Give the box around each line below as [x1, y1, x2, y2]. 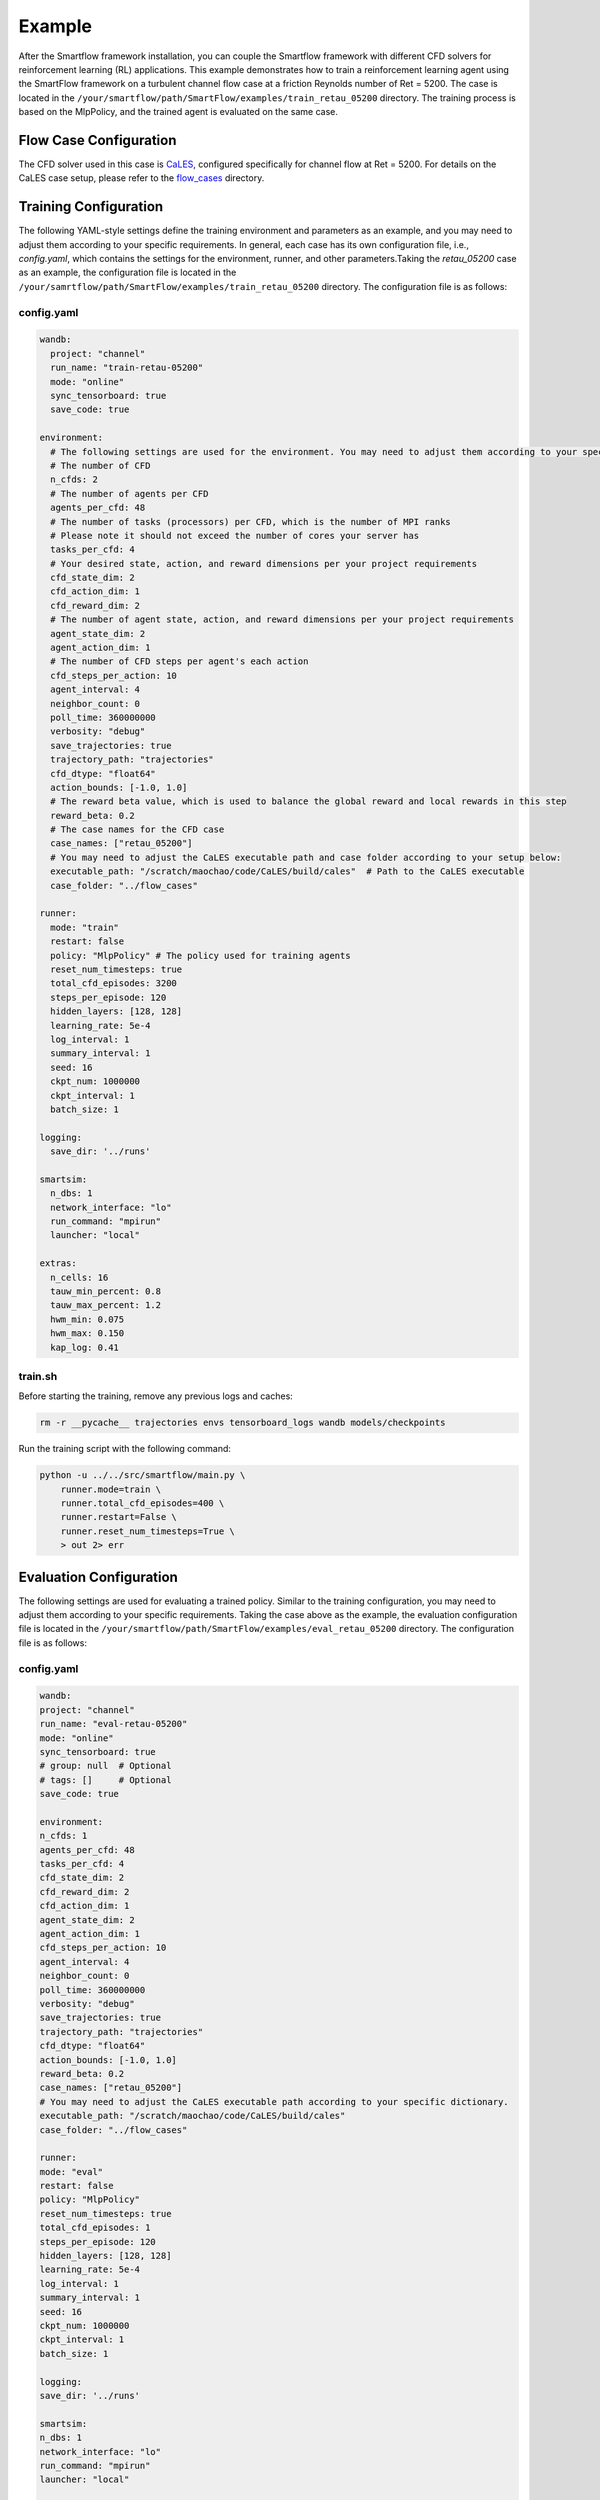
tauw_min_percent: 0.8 [50, 1285, 162, 1297]
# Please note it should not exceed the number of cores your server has [50, 530, 420, 541]
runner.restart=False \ [60, 1511, 177, 1523]
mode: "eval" [39, 2166, 104, 2177]
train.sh [18, 1369, 58, 1383]
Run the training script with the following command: [18, 1443, 232, 1455]
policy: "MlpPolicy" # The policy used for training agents [50, 950, 351, 961]
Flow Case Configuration [18, 131, 177, 149]
